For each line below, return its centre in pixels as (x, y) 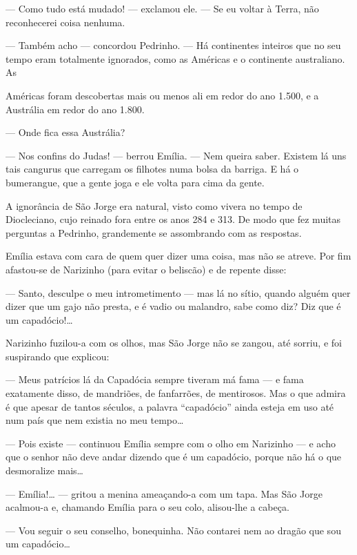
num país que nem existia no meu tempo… (95, 420)
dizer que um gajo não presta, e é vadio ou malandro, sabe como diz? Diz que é (173, 306)
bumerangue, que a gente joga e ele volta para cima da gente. (135, 182)
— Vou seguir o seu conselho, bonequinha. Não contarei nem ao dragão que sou (173, 530)
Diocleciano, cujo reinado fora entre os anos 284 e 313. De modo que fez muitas (173, 219)
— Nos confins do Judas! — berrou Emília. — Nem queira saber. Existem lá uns (176, 155)
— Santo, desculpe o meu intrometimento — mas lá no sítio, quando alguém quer (178, 292)
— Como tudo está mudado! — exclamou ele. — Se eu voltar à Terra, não (162, 8)
